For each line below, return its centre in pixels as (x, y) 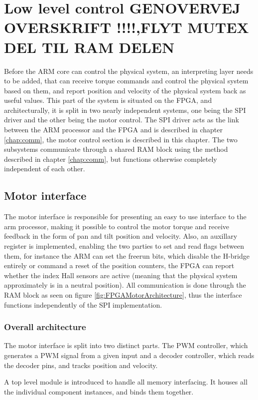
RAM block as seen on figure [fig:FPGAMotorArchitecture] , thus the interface (123, 294)
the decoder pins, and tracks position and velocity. (81, 365)
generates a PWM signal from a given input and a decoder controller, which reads (129, 355)
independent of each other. (45, 169)
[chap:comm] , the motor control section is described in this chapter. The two (121, 139)
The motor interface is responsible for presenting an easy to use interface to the (125, 216)
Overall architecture (45, 327)
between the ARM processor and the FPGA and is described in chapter (114, 130)
